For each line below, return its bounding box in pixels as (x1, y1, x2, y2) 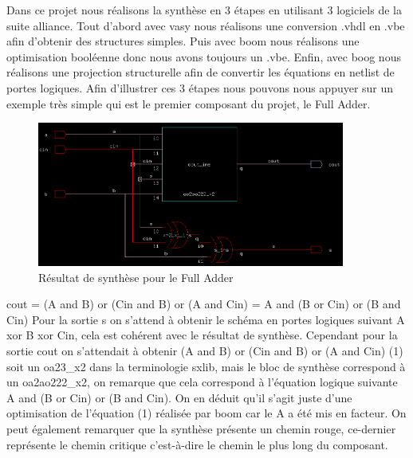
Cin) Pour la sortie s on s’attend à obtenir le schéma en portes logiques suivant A (6, 311, 405, 327)
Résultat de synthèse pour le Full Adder (38, 268, 234, 285)
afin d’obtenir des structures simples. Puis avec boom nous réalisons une (6, 33, 360, 49)
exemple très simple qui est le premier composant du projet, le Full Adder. (6, 95, 371, 112)
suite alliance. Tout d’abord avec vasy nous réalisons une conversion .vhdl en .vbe (6, 17, 405, 33)
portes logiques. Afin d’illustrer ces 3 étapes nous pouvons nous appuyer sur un (6, 79, 394, 96)
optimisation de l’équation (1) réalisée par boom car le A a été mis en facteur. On (6, 405, 407, 421)
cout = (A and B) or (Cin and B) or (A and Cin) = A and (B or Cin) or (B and (6, 296, 401, 312)
